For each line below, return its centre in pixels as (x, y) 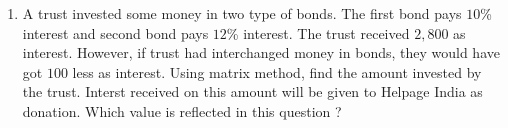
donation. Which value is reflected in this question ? (182, 110)
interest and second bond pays (115, 32)
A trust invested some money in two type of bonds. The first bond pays (242, 13)
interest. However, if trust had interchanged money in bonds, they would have (261, 52)
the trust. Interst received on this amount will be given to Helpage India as (252, 91)
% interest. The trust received (318, 32)
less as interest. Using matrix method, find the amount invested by (277, 71)
